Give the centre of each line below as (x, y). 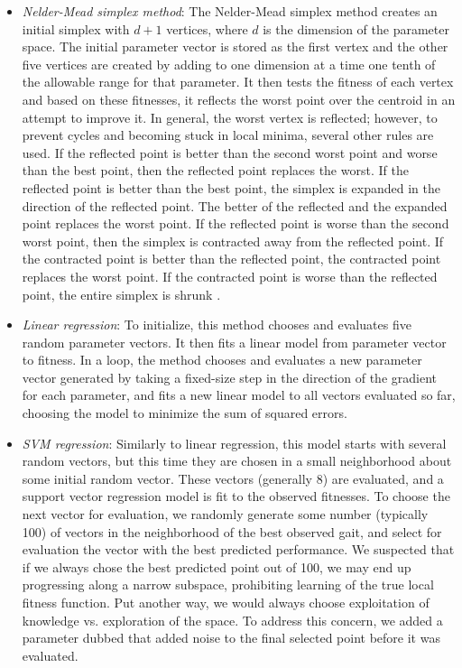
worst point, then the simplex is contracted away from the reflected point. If (233, 241)
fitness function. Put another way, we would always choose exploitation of (226, 602)
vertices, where (207, 28)
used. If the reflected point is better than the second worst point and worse (230, 152)
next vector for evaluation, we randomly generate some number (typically (225, 514)
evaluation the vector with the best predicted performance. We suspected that (238, 549)
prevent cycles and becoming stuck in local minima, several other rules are (228, 135)
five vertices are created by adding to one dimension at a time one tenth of (229, 64)
